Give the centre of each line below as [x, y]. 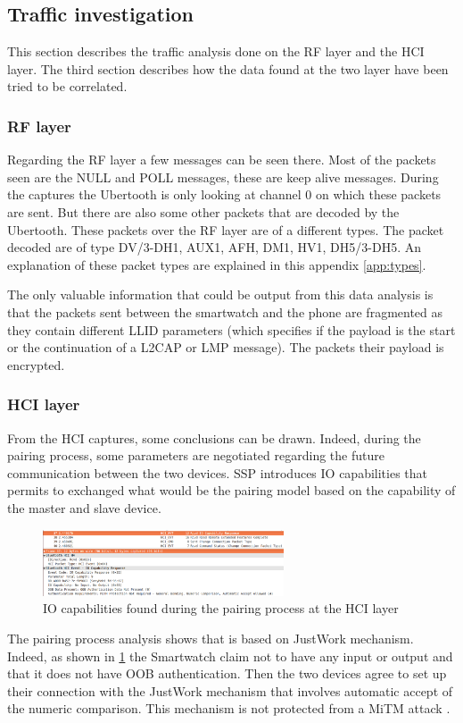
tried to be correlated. [67, 86]
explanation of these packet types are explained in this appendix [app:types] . [217, 264]
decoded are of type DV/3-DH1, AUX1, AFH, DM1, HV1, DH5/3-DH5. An [214, 247]
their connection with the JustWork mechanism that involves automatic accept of [230, 690]
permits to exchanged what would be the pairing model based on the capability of [231, 490]
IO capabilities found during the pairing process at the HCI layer [221, 608]
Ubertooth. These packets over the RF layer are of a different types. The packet [226, 229]
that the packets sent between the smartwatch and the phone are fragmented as [225, 311]
